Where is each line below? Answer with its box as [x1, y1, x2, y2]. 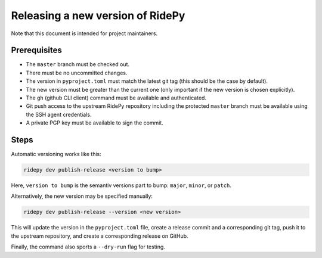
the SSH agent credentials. [26, 111, 92, 118]
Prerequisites [11, 45, 62, 55]
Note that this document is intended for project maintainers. [11, 30, 158, 37]
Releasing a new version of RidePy [11, 9, 185, 22]
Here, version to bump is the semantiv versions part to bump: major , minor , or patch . [11, 182, 232, 189]
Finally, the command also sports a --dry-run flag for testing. [11, 243, 165, 250]
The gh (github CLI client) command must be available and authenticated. [26, 94, 207, 101]
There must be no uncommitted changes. [26, 69, 128, 76]
